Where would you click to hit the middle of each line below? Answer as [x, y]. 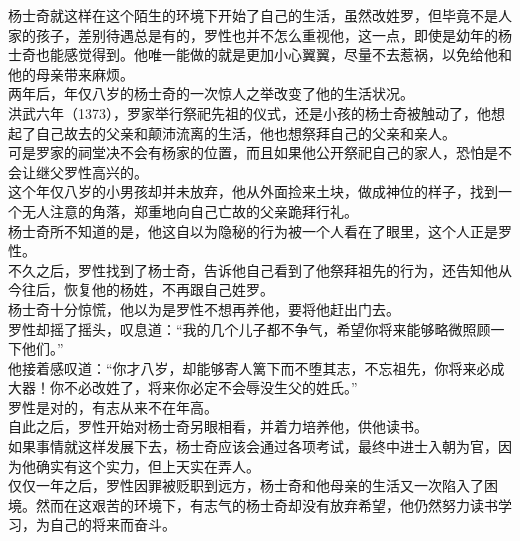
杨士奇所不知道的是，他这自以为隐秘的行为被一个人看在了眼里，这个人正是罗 [260, 230]
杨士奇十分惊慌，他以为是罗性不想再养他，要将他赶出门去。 [204, 308]
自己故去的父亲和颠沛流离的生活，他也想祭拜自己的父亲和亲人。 [245, 132]
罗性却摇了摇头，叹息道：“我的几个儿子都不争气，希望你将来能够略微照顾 [249, 328]
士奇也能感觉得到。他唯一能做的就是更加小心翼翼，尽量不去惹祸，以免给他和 [260, 54]
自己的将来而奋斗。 [112, 524]
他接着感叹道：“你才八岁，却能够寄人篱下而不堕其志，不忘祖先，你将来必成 [256, 367]
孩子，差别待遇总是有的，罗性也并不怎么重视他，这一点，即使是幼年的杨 [273, 34]
